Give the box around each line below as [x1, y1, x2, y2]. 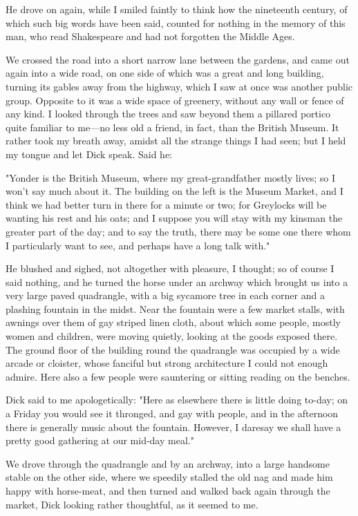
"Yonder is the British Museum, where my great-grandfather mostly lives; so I [6, 170, 336, 184]
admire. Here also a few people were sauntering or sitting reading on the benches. [6, 369, 350, 383]
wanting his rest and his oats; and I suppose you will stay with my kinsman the [6, 211, 343, 225]
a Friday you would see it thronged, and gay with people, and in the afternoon [6, 406, 339, 421]
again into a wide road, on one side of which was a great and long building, [6, 66, 324, 80]
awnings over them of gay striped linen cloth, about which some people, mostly [6, 315, 341, 329]
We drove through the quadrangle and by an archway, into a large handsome [6, 456, 330, 470]
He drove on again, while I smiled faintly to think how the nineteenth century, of [6, 2, 348, 16]
